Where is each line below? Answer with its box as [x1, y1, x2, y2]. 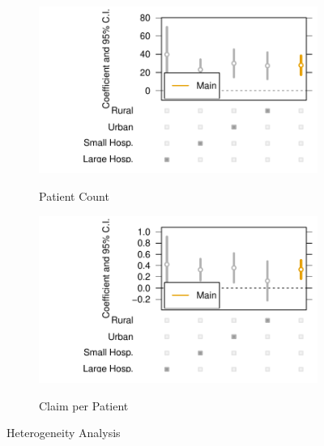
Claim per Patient [39, 397, 129, 414]
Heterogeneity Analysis [6, 424, 121, 441]
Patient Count [39, 187, 109, 204]
